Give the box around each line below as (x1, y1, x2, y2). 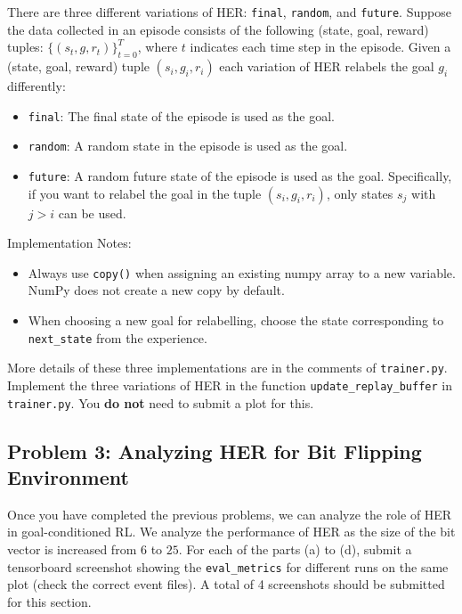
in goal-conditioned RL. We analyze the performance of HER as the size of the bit (7, 522, 456, 541)
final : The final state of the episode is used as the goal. (28, 106, 335, 125)
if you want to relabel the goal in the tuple (28, 184, 262, 202)
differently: (7, 77, 66, 95)
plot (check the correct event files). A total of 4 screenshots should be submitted (7, 575, 445, 594)
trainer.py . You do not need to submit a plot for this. (7, 393, 314, 412)
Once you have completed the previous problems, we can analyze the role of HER (7, 504, 452, 523)
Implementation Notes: (7, 233, 132, 252)
